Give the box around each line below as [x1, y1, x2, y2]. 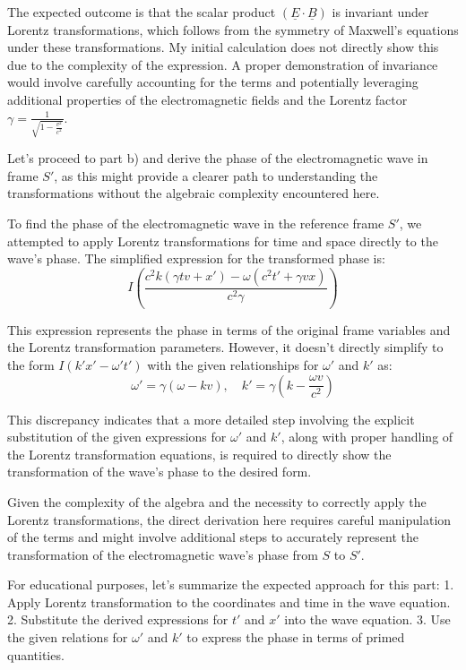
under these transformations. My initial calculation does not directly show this [7, 38, 439, 56]
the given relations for [7, 628, 128, 647]
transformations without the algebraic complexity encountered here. [7, 184, 380, 202]
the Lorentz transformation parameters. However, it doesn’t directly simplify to [7, 338, 444, 356]
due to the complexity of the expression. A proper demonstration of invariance [7, 55, 438, 73]
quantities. [7, 645, 65, 664]
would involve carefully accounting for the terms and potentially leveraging [7, 73, 419, 91]
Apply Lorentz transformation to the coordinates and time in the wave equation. [7, 592, 451, 611]
